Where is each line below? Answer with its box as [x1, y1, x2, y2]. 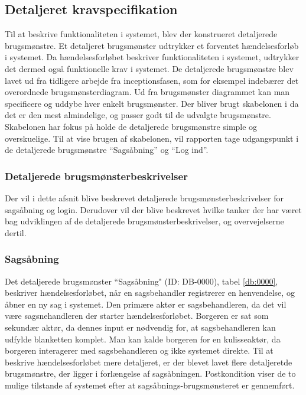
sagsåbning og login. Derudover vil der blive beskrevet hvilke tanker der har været [5, 203, 302, 216]
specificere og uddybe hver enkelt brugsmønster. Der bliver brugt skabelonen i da [5, 97, 299, 109]
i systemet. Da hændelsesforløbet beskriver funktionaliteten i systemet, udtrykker [5, 51, 300, 63]
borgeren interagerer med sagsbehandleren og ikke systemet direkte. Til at [5, 344, 274, 357]
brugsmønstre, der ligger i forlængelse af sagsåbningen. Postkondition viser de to [5, 367, 296, 380]
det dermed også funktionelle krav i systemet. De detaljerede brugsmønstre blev [5, 62, 294, 74]
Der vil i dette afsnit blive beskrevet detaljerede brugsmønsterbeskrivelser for [5, 191, 284, 204]
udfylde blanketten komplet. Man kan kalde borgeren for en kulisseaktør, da [5, 332, 281, 345]
